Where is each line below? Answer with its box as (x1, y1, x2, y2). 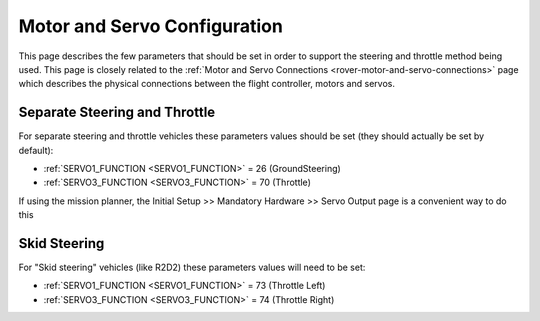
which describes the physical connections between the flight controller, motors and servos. (18, 78, 395, 90)
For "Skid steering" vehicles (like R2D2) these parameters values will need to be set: (18, 261, 366, 274)
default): (18, 144, 54, 156)
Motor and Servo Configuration (18, 15, 284, 37)
